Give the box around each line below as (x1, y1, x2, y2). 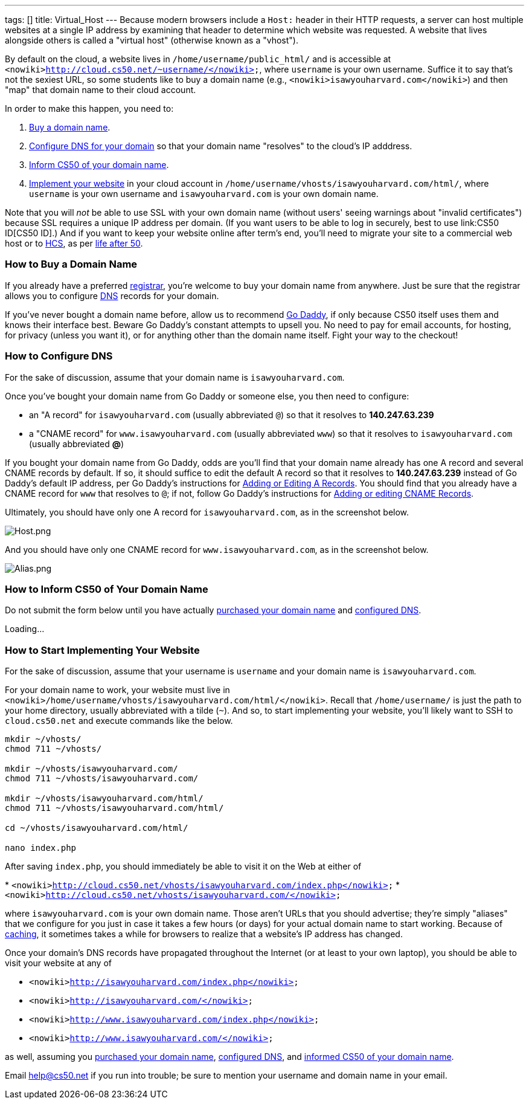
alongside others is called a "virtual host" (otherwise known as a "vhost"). (5, 35, 298, 45)
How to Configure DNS (5, 350, 113, 363)
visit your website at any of (5, 958, 112, 968)
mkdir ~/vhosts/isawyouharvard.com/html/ (5, 793, 204, 803)
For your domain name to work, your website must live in (5, 685, 230, 695)
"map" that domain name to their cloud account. (5, 85, 196, 95)
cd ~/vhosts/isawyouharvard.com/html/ (5, 823, 188, 833)
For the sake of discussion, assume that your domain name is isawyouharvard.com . (5, 372, 345, 383)
